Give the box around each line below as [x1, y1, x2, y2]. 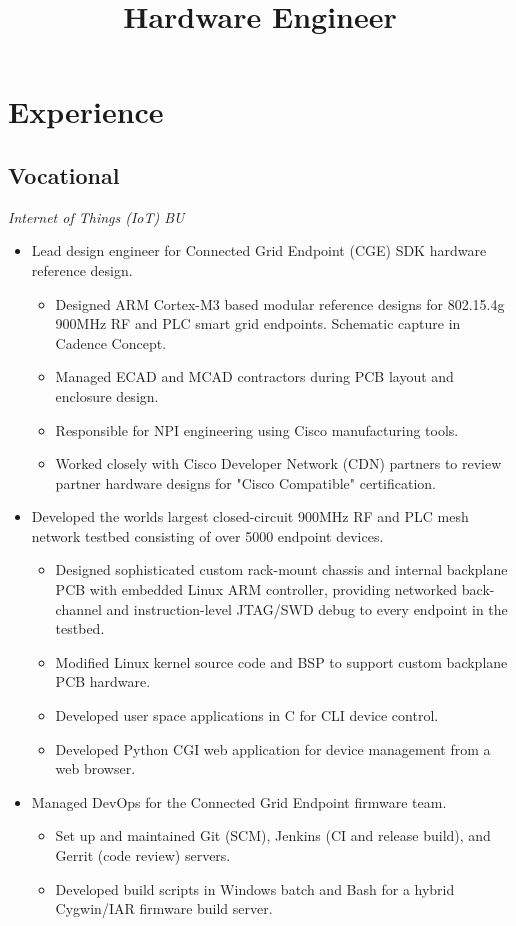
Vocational [8, 159, 120, 190]
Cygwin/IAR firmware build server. [55, 898, 273, 919]
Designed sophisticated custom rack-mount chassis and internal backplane [55, 559, 508, 580]
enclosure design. [55, 385, 159, 406]
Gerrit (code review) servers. [55, 845, 231, 866]
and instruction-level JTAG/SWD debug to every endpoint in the [106, 598, 508, 619]
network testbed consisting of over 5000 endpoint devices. [31, 525, 384, 546]
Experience [8, 91, 164, 132]
